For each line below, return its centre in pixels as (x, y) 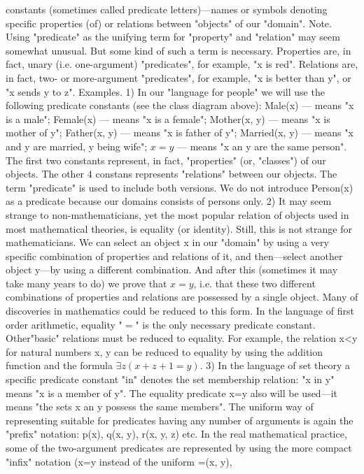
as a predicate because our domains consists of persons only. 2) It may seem (169, 201)
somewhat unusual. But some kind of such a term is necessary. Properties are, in (178, 50)
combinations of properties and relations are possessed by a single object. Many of (182, 297)
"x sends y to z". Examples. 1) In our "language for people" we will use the (165, 91)
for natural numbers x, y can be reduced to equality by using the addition (164, 351)
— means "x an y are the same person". (262, 146)
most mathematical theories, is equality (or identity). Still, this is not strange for (179, 228)
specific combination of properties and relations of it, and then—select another (174, 256)
